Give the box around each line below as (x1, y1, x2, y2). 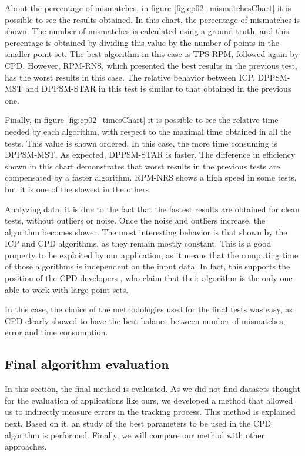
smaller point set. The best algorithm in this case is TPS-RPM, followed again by (5, 48, 299, 60)
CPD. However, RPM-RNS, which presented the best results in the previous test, (5, 59, 297, 71)
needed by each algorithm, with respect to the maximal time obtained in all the (5, 125, 292, 137)
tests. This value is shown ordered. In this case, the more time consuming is (5, 137, 277, 149)
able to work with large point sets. (5, 283, 129, 295)
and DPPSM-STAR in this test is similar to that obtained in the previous (25, 82, 291, 95)
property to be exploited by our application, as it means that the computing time (5, 248, 299, 261)
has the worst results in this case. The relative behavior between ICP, (5, 71, 255, 83)
